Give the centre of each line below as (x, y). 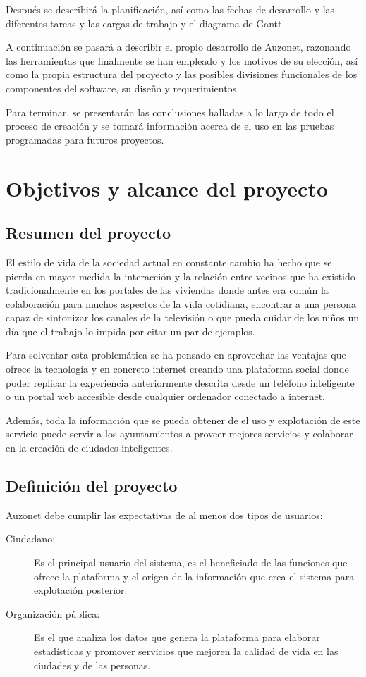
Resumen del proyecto (89, 233)
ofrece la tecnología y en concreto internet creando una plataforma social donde (177, 369)
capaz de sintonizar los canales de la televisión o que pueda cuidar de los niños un (183, 317)
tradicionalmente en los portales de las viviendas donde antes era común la (167, 290)
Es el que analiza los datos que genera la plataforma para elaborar (177, 637)
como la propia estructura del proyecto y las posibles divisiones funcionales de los (182, 74)
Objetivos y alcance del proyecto (167, 188)
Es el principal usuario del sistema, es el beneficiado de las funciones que (191, 563)
